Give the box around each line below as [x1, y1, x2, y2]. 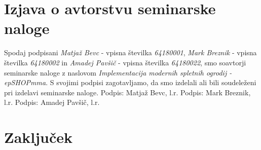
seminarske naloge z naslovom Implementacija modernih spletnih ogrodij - [4, 67, 232, 78]
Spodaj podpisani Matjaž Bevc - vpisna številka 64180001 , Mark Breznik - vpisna [4, 47, 257, 58]
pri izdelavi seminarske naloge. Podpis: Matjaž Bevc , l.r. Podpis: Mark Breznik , [4, 87, 251, 97]
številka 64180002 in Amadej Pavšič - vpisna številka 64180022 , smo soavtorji [4, 57, 246, 67]
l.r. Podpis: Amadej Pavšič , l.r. [4, 97, 100, 107]
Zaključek [4, 127, 73, 147]
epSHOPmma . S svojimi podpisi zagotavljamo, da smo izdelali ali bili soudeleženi [4, 77, 256, 88]
